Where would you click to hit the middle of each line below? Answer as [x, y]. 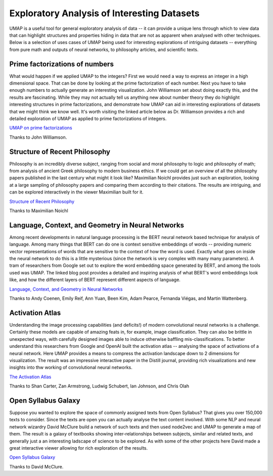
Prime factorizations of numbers [61, 64]
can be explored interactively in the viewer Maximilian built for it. [76, 192]
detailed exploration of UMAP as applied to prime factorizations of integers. [88, 118]
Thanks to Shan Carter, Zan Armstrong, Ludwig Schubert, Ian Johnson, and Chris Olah [99, 386]
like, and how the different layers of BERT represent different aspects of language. [95, 280]
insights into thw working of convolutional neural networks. [71, 368]
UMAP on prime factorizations [41, 128]
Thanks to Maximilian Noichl [39, 211]
